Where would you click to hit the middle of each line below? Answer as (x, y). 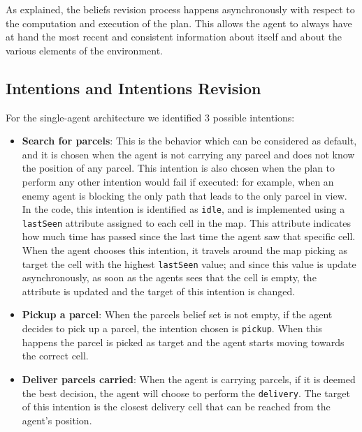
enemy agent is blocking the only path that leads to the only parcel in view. (184, 195)
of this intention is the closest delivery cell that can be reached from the (176, 407)
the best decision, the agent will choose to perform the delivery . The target (186, 393)
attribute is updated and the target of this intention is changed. (159, 291)
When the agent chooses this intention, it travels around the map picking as (184, 250)
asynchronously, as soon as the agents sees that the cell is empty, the (169, 277)
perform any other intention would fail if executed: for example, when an (178, 181)
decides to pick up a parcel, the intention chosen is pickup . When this (172, 328)
